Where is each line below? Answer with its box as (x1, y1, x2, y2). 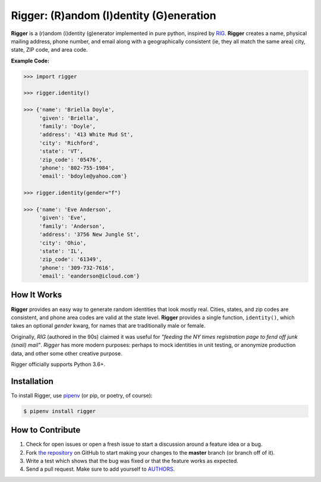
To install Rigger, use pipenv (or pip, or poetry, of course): (11, 392, 153, 399)
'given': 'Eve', (39, 215, 87, 221)
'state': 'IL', (39, 247, 83, 254)
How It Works (11, 290, 62, 300)
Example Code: (11, 57, 50, 64)
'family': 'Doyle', (39, 123, 96, 130)
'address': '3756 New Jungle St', (39, 231, 140, 238)
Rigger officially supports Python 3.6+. (11, 360, 106, 368)
